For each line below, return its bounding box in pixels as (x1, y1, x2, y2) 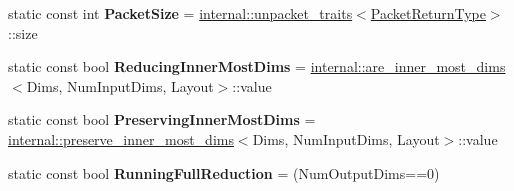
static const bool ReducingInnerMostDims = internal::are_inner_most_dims (8, 56, 506, 77)
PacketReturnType (370, 3, 486, 23)
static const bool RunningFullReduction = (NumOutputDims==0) (8, 162, 440, 183)
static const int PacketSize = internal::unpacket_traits (8, 3, 353, 23)
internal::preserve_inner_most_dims (8, 128, 234, 149)
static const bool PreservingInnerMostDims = (8, 109, 316, 130)
